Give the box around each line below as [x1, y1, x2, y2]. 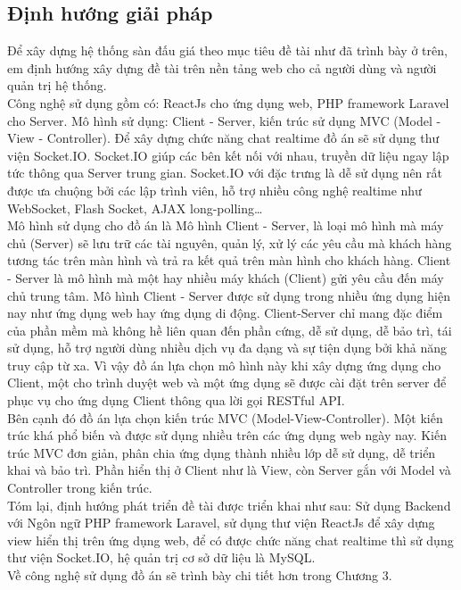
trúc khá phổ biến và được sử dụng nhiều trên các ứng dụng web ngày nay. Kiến [7, 426, 447, 445]
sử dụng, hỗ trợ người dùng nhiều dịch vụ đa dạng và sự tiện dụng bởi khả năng [7, 338, 448, 357]
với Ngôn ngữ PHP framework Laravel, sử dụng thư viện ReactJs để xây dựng [7, 513, 435, 532]
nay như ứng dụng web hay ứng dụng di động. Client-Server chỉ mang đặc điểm [7, 303, 443, 322]
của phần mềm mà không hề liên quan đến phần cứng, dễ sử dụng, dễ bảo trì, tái [7, 320, 452, 339]
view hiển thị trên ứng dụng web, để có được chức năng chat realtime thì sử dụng [7, 530, 454, 549]
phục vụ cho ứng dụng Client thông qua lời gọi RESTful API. [7, 391, 345, 410]
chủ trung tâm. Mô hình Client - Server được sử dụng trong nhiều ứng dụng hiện [7, 286, 450, 304]
